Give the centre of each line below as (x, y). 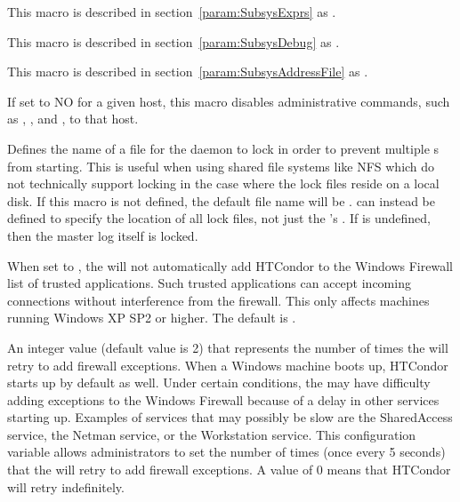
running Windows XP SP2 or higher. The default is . (152, 318)
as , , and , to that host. (73, 119)
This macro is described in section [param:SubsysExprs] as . (172, 12)
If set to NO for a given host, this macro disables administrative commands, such (229, 101)
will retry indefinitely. (66, 486)
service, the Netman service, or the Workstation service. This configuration (212, 434)
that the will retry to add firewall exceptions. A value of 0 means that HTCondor (229, 470)
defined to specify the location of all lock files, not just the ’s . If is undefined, (219, 218)
